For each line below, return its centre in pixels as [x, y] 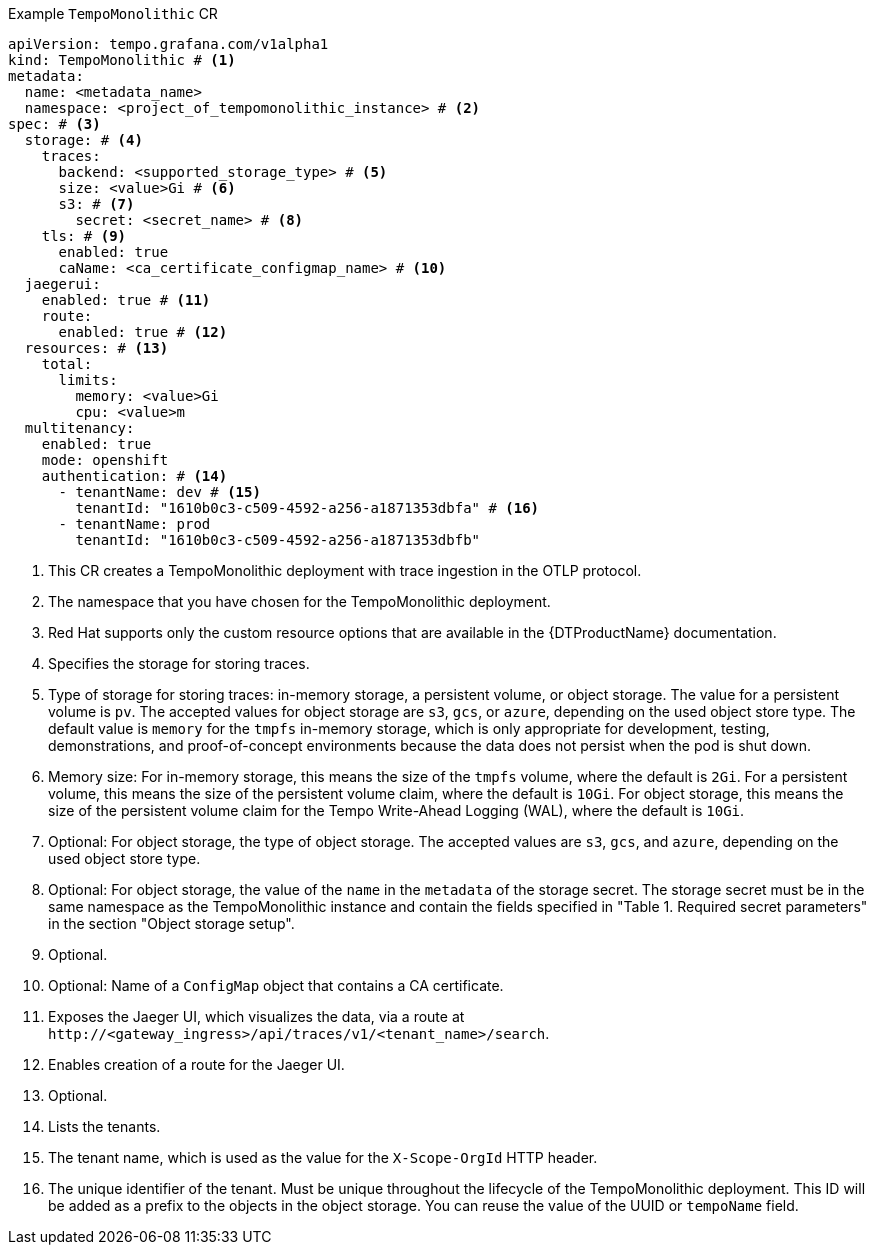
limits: [88, 380]
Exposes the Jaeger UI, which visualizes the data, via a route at [256, 1016]
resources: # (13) [96, 348]
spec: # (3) [54, 124]
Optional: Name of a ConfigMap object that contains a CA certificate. [276, 985]
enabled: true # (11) [126, 300]
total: [67, 364]
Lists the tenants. [104, 1126]
